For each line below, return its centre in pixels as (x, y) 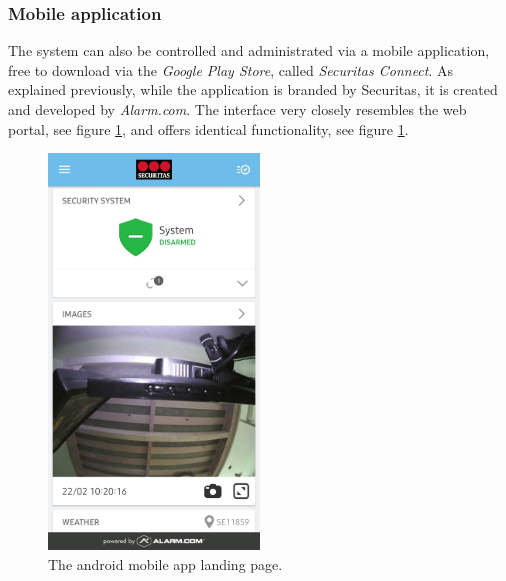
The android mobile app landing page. (165, 563)
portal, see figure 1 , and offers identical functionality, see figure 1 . (208, 128)
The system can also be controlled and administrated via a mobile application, (249, 50)
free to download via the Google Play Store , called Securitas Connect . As (231, 69)
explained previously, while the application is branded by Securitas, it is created (253, 89)
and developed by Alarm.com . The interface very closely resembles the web (237, 109)
